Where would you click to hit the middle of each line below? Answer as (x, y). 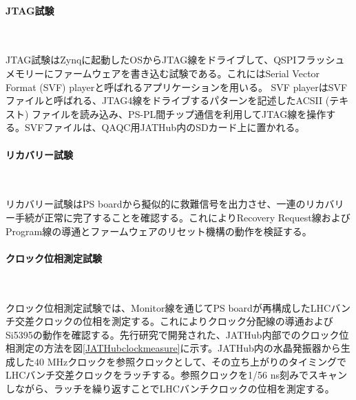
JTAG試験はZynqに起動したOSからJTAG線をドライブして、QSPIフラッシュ (175, 60)
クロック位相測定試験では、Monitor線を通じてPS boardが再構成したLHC (168, 307)
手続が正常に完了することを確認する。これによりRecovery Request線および (182, 217)
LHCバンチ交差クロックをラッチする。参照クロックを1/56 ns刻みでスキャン (177, 375)
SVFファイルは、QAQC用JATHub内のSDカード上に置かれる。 (165, 127)
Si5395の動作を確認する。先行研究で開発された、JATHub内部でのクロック (172, 334)
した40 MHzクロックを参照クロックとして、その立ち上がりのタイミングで (181, 361)
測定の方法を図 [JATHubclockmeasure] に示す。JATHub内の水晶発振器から (178, 348)
